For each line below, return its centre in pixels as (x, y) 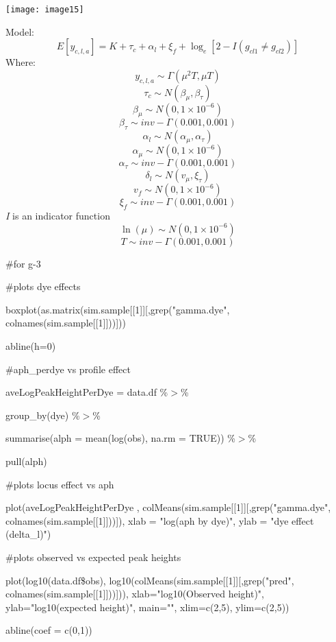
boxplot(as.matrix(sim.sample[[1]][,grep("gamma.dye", (118, 309)
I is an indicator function (58, 216)
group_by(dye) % (43, 415)
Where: (21, 62)
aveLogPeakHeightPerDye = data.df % (87, 392)
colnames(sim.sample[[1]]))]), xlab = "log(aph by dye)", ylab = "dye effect (160, 520)
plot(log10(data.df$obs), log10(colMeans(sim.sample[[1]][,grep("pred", (150, 580)
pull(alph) (26, 461)
